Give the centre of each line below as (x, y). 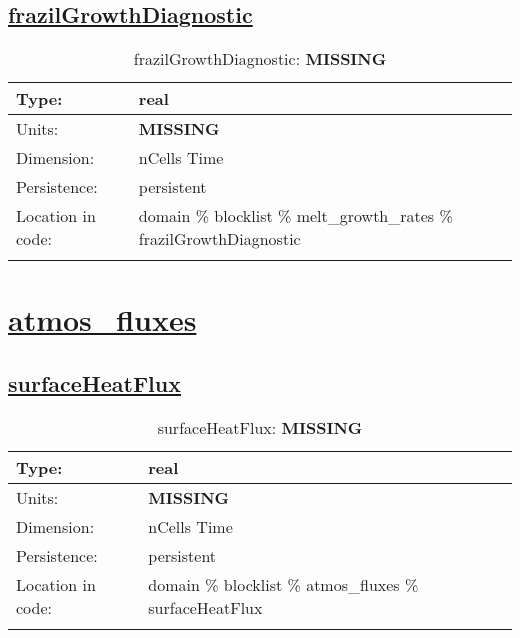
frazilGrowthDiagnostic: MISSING (260, 59)
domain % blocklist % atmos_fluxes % (283, 584)
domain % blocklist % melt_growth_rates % (295, 216)
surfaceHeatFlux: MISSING (260, 427)
